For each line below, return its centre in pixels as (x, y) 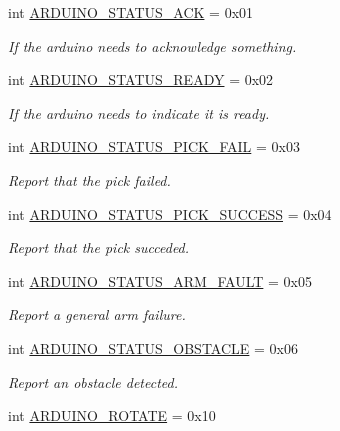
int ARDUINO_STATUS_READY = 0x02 (141, 79)
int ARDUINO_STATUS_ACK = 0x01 (131, 12)
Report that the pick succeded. (99, 247)
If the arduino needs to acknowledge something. (152, 45)
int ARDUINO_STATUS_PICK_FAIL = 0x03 (154, 146)
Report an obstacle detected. (93, 381)
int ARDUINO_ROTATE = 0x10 (112, 415)
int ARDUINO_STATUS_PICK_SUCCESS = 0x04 (170, 213)
